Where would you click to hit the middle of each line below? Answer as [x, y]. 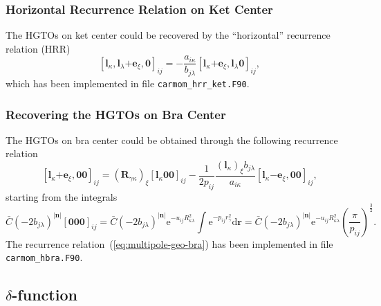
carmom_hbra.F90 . [44, 257]
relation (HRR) [38, 48]
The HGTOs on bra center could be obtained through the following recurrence [172, 139]
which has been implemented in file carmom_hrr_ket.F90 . [128, 83]
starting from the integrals [62, 196]
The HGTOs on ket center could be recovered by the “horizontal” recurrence [168, 35]
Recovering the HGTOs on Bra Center [116, 114]
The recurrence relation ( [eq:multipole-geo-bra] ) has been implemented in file [169, 243]
